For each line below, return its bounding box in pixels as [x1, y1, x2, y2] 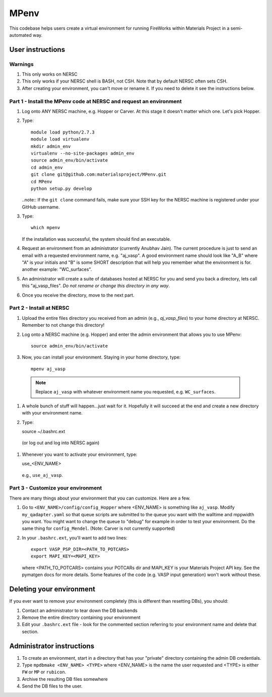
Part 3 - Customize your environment [9, 484, 102, 492]
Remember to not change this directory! [22, 322, 105, 328]
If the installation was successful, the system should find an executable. [22, 236, 171, 242]
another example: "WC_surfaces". [22, 266, 92, 272]
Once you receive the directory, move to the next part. [22, 292, 134, 298]
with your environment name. [22, 410, 83, 416]
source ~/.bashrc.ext [22, 429, 65, 435]
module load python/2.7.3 [31, 129, 95, 135]
